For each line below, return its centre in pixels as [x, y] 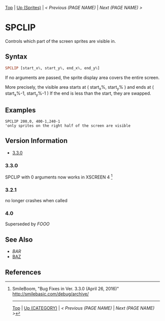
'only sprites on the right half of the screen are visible [68, 126]
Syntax [16, 57]
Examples [20, 110]
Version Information [36, 141]
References [23, 272]
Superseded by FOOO [27, 224]
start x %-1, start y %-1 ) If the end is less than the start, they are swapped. [78, 94]
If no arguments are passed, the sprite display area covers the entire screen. [82, 77]
